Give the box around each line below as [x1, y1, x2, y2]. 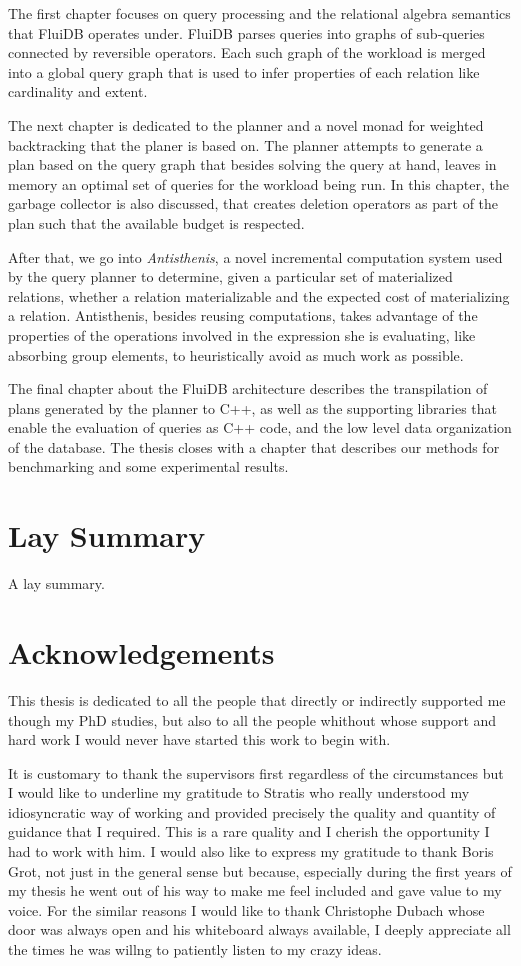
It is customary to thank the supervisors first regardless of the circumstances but [8, 762, 504, 783]
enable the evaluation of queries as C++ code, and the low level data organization [8, 417, 512, 438]
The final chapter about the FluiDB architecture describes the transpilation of [8, 378, 488, 399]
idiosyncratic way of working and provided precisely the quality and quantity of [8, 801, 496, 822]
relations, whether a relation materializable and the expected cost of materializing [8, 285, 510, 306]
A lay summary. [8, 573, 105, 594]
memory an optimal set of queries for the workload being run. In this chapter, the [8, 173, 509, 194]
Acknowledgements [8, 631, 275, 672]
